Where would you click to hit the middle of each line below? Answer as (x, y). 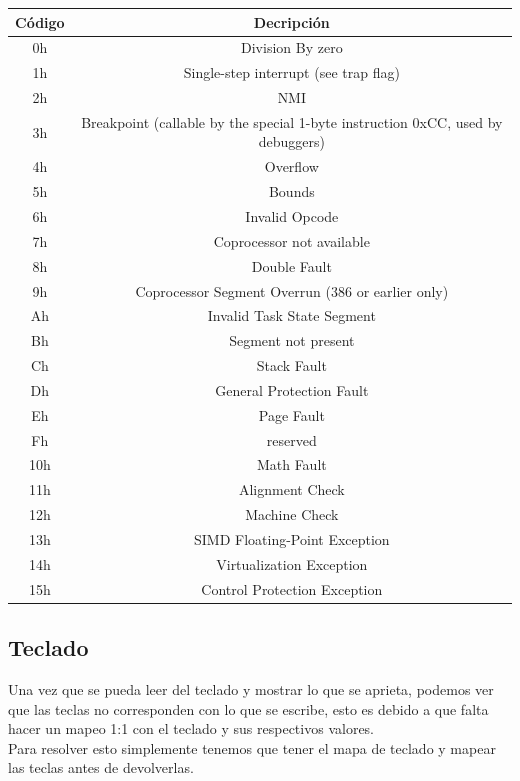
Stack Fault (291, 365)
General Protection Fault (292, 389)
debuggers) (291, 141)
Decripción (291, 21)
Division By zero (292, 47)
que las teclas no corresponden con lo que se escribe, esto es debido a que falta (248, 708)
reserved (291, 439)
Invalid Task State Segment (291, 315)
